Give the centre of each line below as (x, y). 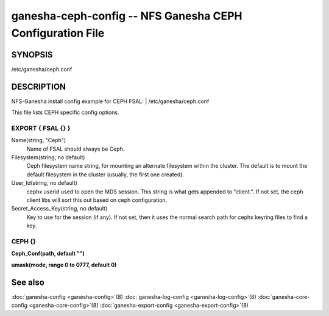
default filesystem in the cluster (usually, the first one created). (105, 174)
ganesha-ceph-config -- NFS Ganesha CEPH (127, 16)
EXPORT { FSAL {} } (41, 128)
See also (28, 282)
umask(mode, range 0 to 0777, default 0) (64, 265)
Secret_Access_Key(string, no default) (59, 209)
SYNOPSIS (32, 55)
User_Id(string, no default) (44, 183)
